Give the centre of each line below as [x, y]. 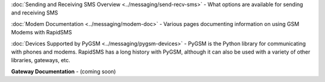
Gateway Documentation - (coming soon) [63, 71]
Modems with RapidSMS [42, 33]
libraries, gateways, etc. [41, 60]
